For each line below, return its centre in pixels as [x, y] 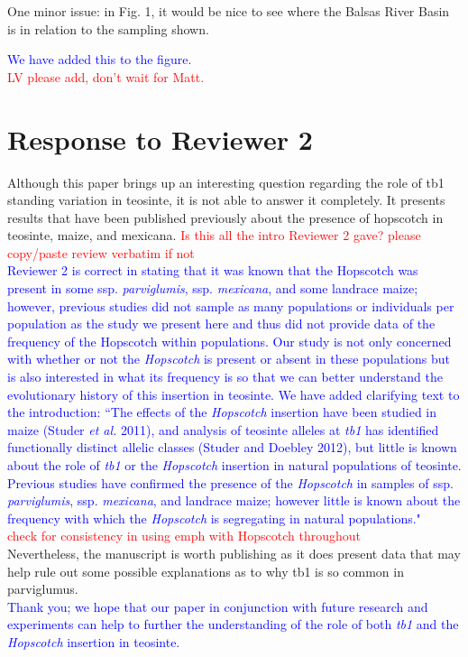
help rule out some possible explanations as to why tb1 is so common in [206, 571]
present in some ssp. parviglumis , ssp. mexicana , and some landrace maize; [213, 288]
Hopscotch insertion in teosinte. [94, 641]
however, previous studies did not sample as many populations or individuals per [231, 305]
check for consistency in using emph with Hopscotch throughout [184, 536]
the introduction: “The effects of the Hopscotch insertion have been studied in [222, 412]
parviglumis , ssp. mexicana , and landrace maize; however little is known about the [234, 500]
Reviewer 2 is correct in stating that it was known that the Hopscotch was [213, 270]
